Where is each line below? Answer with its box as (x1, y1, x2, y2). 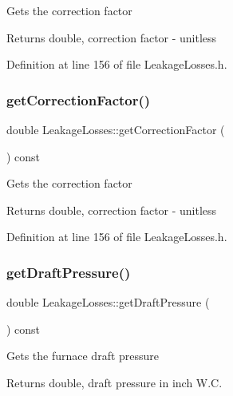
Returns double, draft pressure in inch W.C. (6, 374, 223, 390)
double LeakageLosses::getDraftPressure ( (6, 294, 210, 311)
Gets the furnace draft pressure (6, 347, 160, 364)
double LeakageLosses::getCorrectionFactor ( (6, 121, 225, 137)
